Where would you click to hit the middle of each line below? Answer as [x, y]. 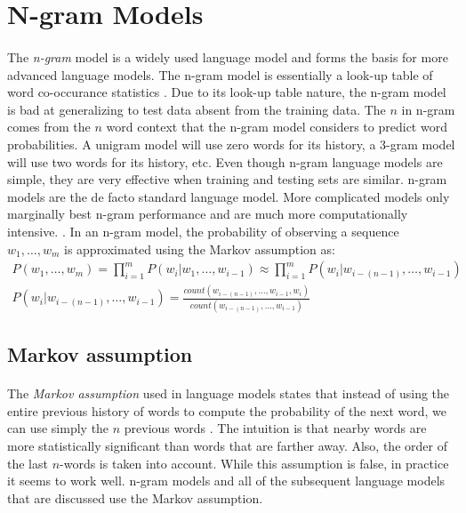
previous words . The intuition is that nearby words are [275, 428]
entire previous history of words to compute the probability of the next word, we [227, 410]
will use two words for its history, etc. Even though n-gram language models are [225, 161]
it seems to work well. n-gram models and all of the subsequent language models [226, 481]
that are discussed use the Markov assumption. [135, 497]
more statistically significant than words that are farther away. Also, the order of [227, 445]
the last [28, 463]
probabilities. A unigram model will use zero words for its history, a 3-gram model [231, 144]
